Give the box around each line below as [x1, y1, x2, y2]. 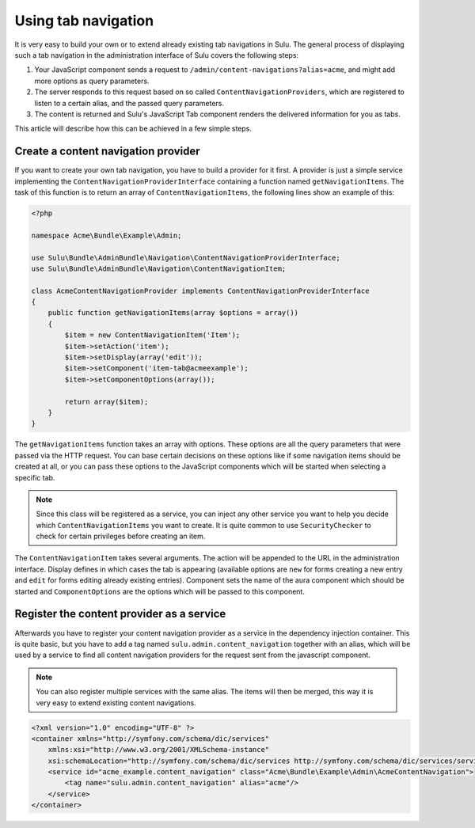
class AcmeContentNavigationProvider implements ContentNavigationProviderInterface [31, 286, 370, 295]
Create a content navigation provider [14, 145, 200, 158]
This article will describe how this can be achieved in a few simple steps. [14, 123, 253, 134]
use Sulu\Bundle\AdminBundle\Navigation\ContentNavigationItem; [31, 264, 287, 273]
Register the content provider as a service [14, 607, 226, 621]
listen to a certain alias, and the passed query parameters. [34, 98, 225, 108]
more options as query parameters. [34, 76, 150, 85]
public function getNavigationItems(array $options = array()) [47, 309, 299, 317]
